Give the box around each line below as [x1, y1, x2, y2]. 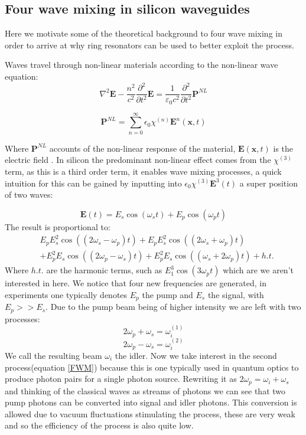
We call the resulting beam [5, 349, 102, 361]
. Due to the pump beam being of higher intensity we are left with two [45, 300, 301, 313]
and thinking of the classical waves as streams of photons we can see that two [5, 384, 286, 397]
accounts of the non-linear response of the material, [49, 142, 236, 154]
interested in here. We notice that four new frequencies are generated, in [5, 277, 266, 289]
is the [273, 142, 294, 154]
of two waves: [5, 188, 53, 201]
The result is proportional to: [5, 220, 110, 233]
